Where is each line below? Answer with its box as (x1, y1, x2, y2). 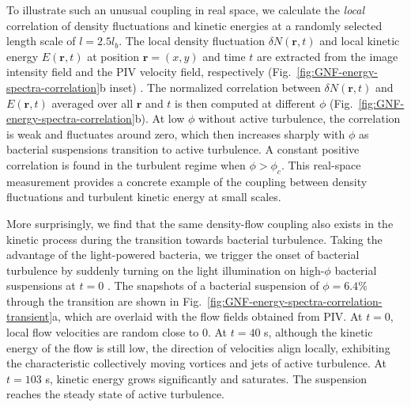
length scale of (6, 32, 76, 49)
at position (87, 48, 139, 64)
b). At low (134, 110, 185, 127)
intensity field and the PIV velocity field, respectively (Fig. (6, 63, 292, 80)
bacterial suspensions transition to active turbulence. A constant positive (6, 141, 360, 158)
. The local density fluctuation (119, 32, 265, 49)
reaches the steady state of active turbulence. (6, 386, 224, 402)
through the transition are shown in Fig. (6, 292, 202, 309)
